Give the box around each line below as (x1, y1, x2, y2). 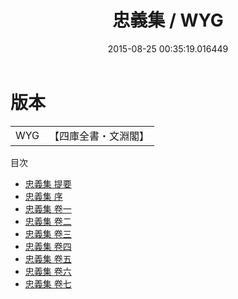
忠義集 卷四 (24, 240, 72, 252)
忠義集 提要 (24, 177, 72, 190)
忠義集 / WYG (112, 9, 224, 32)
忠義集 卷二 (24, 215, 72, 227)
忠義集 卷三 (24, 227, 72, 240)
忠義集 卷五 (24, 252, 72, 265)
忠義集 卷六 (24, 265, 72, 277)
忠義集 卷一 (24, 202, 72, 215)
